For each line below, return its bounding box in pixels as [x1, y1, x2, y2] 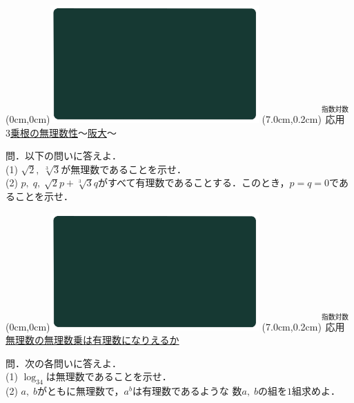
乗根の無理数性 [10, 125, 78, 139]
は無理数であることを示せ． [46, 369, 172, 384]
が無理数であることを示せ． [61, 161, 186, 176]
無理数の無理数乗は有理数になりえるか [6, 333, 179, 347]
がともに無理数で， [37, 384, 124, 398]
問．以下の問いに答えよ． [6, 148, 121, 163]
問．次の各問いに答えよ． [6, 355, 121, 370]
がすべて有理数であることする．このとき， [97, 175, 290, 190]
